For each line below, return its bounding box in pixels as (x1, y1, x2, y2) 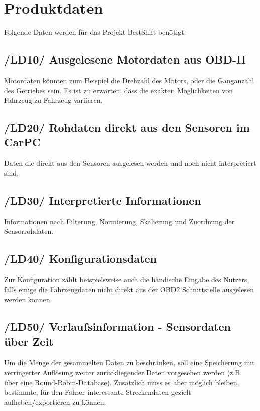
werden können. (4, 294, 52, 305)
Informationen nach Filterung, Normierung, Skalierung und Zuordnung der (4, 216, 235, 226)
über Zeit (4, 333, 54, 349)
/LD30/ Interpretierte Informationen (4, 192, 201, 208)
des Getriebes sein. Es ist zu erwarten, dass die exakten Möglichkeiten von (4, 85, 233, 95)
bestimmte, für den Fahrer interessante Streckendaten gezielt (4, 387, 191, 397)
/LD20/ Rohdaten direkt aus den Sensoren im (4, 120, 250, 135)
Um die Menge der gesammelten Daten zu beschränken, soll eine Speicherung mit (4, 357, 255, 368)
